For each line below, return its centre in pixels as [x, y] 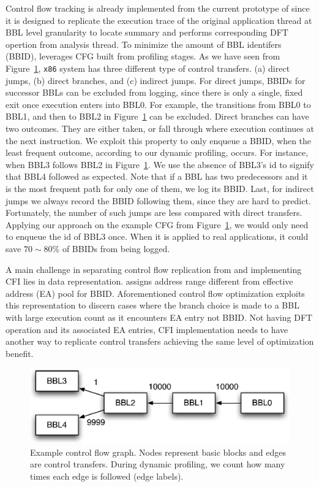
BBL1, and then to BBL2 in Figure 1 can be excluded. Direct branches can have [157, 116]
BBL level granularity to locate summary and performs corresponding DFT [147, 32]
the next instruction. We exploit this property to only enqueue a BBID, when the [159, 140]
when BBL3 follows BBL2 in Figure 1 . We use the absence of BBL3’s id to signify [160, 164]
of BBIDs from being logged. [116, 248]
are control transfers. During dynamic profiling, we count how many [158, 464]
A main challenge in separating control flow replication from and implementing [154, 269]
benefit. [20, 353]
